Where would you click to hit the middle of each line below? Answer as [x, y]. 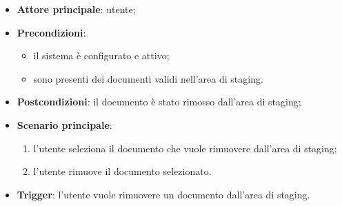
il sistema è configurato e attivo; [101, 55]
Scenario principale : [64, 124]
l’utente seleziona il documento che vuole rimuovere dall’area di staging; [185, 148]
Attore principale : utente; [76, 9]
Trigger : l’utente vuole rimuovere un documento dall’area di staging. [163, 194]
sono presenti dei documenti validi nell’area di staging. [148, 78]
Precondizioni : [51, 32]
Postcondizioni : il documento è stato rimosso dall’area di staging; [159, 102]
